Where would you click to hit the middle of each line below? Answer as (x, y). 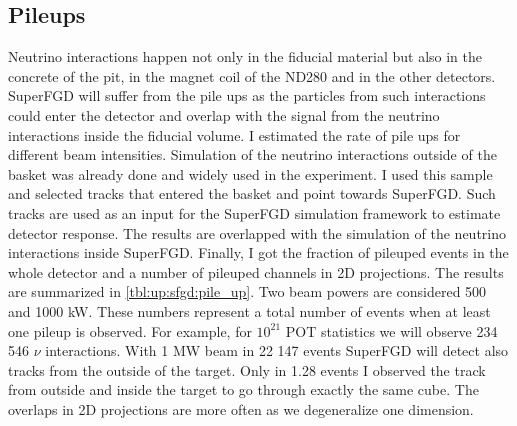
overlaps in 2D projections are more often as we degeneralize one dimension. (241, 408)
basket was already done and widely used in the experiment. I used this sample (250, 173)
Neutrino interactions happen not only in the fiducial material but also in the (245, 56)
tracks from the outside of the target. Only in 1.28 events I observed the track (247, 369)
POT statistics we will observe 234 (391, 330)
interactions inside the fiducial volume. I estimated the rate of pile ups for (234, 134)
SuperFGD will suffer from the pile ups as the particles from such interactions (247, 95)
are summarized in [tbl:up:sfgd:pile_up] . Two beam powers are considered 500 (247, 291)
